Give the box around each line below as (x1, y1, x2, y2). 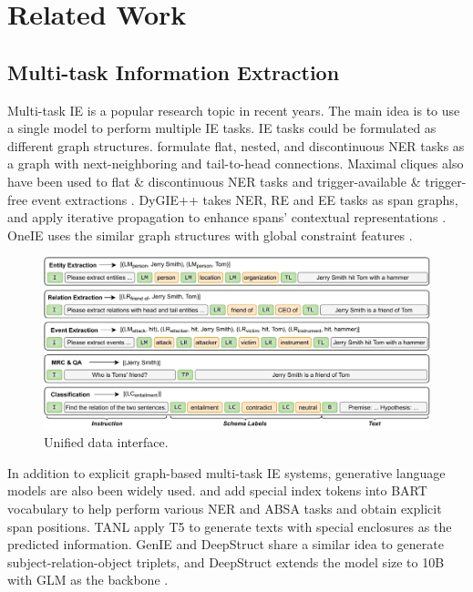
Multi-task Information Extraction (7, 57, 340, 86)
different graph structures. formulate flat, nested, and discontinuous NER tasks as (7, 136, 465, 155)
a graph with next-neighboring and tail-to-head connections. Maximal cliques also (7, 154, 464, 173)
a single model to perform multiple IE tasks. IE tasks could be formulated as (7, 118, 437, 138)
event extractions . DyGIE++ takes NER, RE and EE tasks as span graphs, (31, 189, 458, 209)
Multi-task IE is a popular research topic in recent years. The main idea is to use (7, 100, 460, 119)
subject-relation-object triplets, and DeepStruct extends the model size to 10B (7, 552, 445, 571)
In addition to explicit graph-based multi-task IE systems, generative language (7, 463, 446, 482)
